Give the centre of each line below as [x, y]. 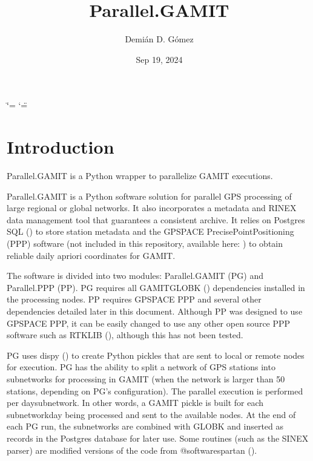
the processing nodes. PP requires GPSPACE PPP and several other [134, 299]
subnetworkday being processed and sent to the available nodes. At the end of [151, 414]
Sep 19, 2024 [159, 59]
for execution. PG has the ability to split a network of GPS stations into [141, 367]
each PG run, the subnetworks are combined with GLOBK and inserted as [145, 426]
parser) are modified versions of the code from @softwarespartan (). [132, 450]
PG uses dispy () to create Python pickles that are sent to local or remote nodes [156, 355]
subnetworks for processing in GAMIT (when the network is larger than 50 [146, 378]
